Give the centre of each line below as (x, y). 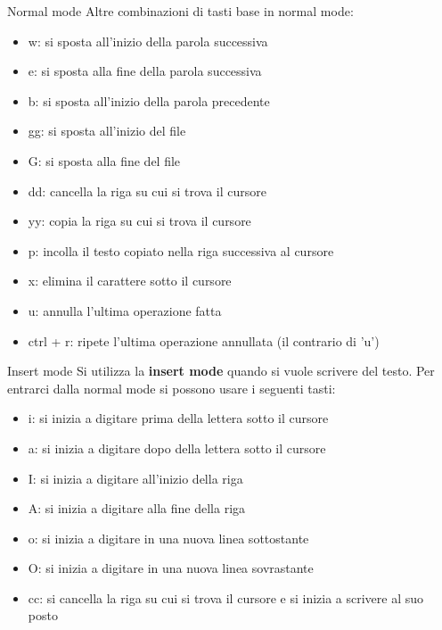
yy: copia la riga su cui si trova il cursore (139, 221)
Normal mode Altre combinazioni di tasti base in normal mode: (180, 11)
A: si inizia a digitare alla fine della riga (137, 508)
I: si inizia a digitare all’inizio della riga (135, 478)
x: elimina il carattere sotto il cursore (130, 281)
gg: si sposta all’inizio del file (107, 131)
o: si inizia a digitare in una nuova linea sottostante (168, 538)
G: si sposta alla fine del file (104, 160)
